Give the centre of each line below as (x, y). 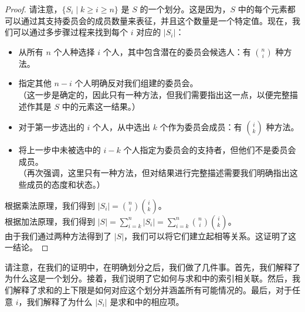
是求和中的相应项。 (147, 301)
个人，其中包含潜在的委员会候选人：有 (177, 51)
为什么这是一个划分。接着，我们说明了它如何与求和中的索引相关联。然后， (148, 278)
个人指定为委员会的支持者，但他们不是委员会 (210, 150)
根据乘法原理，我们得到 (50, 205)
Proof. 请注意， (33, 9)
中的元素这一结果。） (101, 106)
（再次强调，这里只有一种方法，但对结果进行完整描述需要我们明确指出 (154, 173)
